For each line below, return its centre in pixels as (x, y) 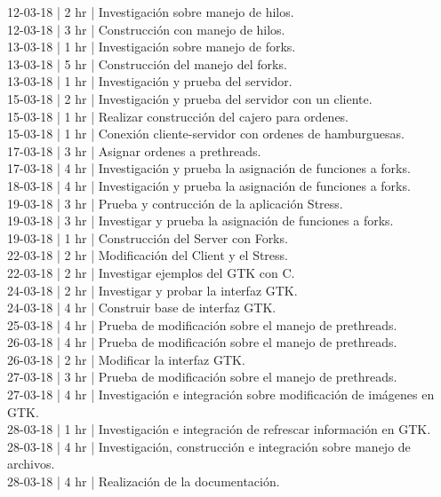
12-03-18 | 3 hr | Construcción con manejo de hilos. (146, 29)
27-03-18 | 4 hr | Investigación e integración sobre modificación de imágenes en (221, 394)
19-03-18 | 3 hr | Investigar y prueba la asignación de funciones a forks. (200, 221)
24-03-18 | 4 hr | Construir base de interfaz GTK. (142, 308)
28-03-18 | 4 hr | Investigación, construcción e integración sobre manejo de (209, 446)
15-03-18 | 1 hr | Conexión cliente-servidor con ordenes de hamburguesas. (206, 134)
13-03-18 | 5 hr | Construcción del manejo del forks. (147, 63)
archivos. (31, 464)
